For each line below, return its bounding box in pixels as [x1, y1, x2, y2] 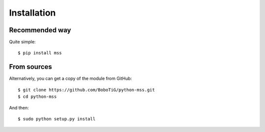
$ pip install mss [18, 50, 62, 56]
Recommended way [9, 26, 71, 34]
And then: [9, 105, 29, 110]
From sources [9, 63, 53, 71]
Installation [9, 7, 56, 18]
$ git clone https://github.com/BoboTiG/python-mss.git [18, 87, 155, 92]
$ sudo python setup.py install [18, 116, 96, 122]
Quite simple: [9, 39, 36, 45]
